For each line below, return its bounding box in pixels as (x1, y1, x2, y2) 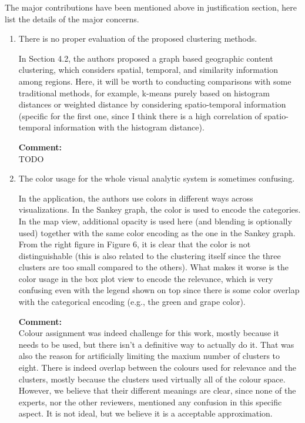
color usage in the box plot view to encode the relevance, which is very (18, 272, 273, 284)
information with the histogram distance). (53, 121, 205, 133)
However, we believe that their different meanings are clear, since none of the (18, 384, 296, 397)
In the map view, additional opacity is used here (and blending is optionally (18, 214, 292, 227)
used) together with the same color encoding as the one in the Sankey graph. (18, 226, 296, 239)
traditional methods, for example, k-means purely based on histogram (18, 86, 270, 99)
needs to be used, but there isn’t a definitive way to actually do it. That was (18, 338, 294, 350)
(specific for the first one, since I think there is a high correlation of (18, 109, 262, 122)
